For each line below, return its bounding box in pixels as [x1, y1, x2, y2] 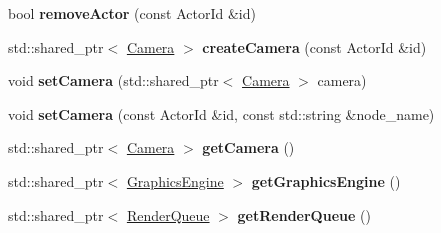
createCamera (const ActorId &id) [202, 36, 427, 57]
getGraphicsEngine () [251, 170, 401, 191]
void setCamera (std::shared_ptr [8, 70, 219, 91]
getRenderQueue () [237, 204, 371, 225]
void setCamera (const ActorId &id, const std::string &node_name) [8, 103, 435, 124]
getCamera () [202, 137, 295, 158]
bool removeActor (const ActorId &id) [8, 3, 256, 23]
